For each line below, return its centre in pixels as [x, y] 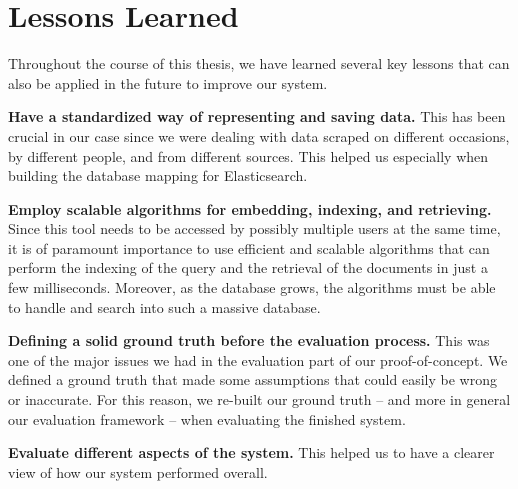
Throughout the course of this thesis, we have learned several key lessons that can [259, 63]
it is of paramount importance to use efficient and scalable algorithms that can [249, 247]
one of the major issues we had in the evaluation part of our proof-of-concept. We [258, 359]
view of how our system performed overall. [138, 471]
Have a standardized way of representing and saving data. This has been [257, 116]
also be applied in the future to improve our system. [168, 82]
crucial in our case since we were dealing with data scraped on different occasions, [259, 135]
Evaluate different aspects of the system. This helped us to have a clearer [251, 452]
